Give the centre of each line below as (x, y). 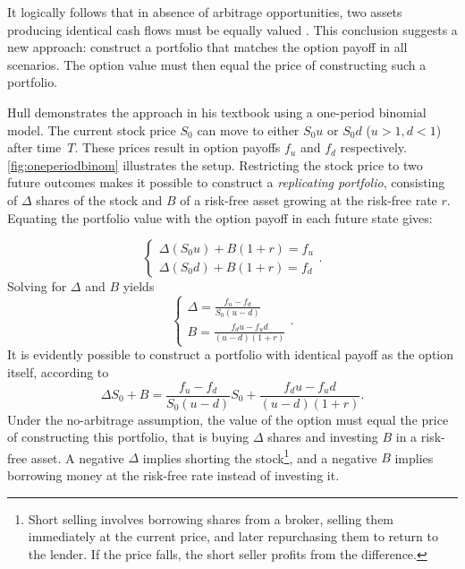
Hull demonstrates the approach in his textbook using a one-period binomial (217, 112)
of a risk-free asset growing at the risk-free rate (309, 199)
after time (34, 147)
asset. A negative (77, 457)
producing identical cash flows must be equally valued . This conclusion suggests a (232, 29)
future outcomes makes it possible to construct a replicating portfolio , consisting (226, 182)
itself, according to (58, 371)
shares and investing (323, 437)
